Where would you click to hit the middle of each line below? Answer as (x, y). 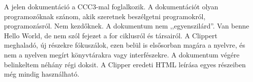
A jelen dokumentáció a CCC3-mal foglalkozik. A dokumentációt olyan (111, 6)
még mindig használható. (42, 74)
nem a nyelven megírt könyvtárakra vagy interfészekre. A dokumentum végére (122, 54)
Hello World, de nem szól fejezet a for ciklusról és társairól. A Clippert (111, 35)
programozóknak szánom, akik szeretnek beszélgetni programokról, (105, 16)
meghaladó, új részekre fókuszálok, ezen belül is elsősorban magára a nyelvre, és (125, 45)
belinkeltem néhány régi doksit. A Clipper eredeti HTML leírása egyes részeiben (125, 64)
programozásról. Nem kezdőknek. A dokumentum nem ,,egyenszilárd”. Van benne (126, 26)
